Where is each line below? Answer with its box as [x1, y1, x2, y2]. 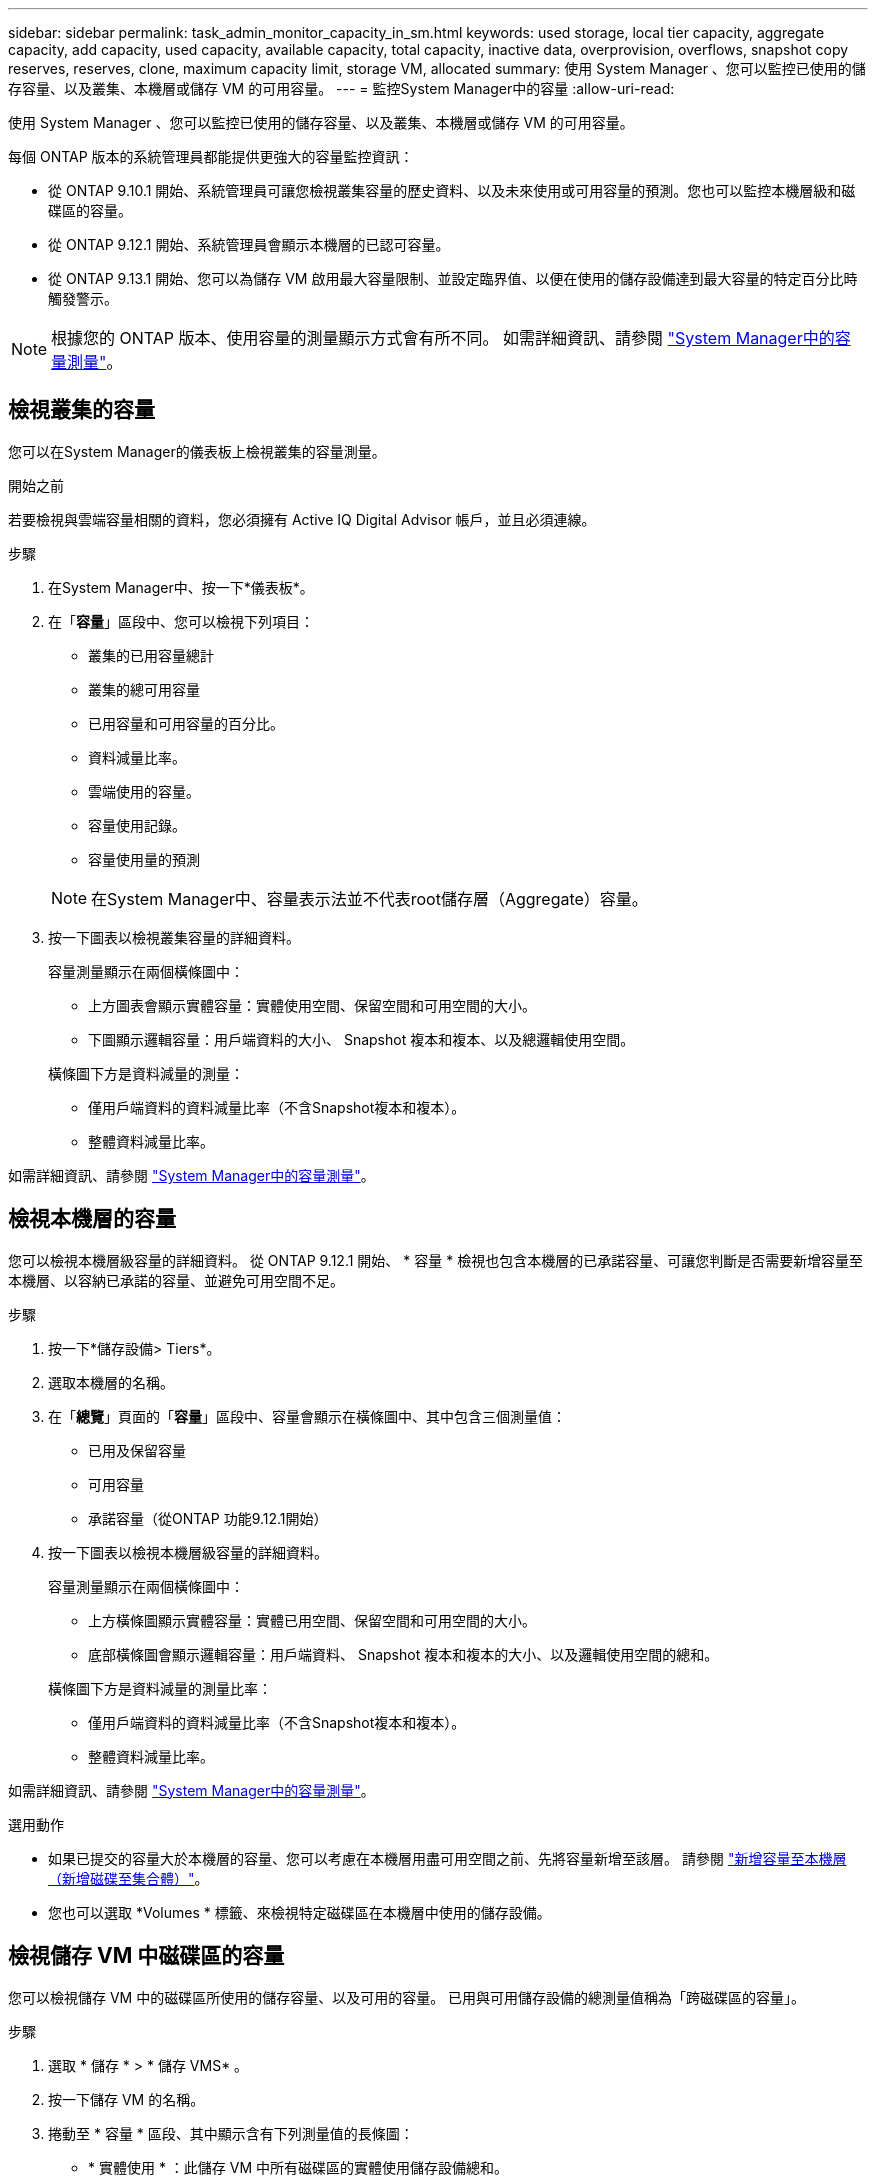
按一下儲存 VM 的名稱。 [48, 2090, 205, 2108]
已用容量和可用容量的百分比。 [88, 714, 284, 732]
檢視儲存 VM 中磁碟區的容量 [8, 1943, 285, 1969]
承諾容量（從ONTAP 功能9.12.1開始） [88, 1509, 328, 1527]
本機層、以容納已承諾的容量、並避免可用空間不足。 [8, 1271, 344, 1289]
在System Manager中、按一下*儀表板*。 [48, 578, 314, 596]
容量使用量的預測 [88, 850, 200, 868]
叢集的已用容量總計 [88, 646, 214, 664]
